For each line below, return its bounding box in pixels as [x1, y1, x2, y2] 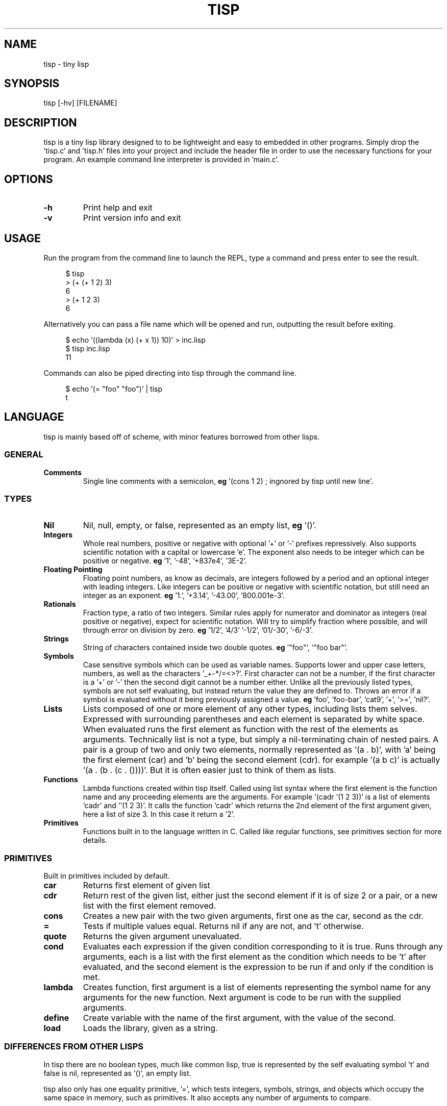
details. [83, 836, 108, 845]
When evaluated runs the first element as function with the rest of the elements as [83, 724, 399, 735]
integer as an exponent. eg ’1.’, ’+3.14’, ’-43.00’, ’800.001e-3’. [83, 591, 285, 600]
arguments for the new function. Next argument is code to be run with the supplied [83, 992, 401, 1003]
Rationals [43, 600, 76, 609]
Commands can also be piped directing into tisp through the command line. [43, 368, 297, 377]
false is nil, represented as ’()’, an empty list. [43, 1068, 191, 1077]
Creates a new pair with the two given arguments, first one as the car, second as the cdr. [83, 911, 424, 921]
